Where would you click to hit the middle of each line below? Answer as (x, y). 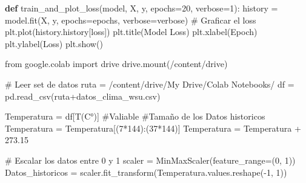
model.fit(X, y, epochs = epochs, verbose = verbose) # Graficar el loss (131, 20)
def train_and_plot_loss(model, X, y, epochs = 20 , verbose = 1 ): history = (141, 8)
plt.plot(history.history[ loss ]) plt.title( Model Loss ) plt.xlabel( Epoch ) (131, 32)
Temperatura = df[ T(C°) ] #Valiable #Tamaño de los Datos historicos (135, 116)
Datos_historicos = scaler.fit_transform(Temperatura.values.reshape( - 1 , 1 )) (146, 172)
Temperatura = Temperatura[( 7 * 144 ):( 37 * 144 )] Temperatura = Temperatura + (153, 128)
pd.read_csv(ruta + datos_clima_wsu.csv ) (83, 96)
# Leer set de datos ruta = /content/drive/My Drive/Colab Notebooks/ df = (150, 84)
